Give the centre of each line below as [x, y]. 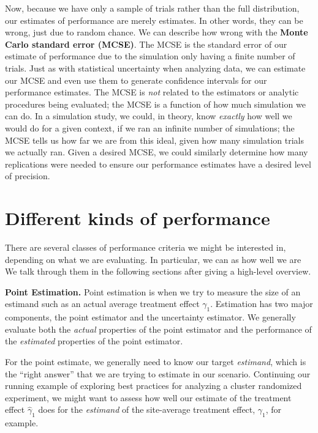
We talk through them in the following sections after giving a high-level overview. [158, 271]
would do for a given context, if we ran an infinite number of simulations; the [150, 128]
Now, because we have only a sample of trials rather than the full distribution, [152, 8]
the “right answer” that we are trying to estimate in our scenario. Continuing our [158, 373]
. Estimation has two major [262, 304]
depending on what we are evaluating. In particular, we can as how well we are [153, 259]
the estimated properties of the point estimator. [94, 341]
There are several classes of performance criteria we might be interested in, [146, 247]
